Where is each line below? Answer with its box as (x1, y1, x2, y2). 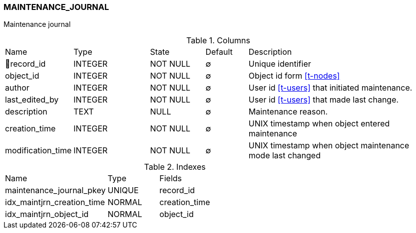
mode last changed (248, 150, 321, 161)
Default (205, 47, 233, 57)
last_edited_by (5, 95, 59, 105)
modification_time (5, 145, 72, 156)
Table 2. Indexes (144, 162, 206, 172)
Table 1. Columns (186, 35, 250, 46)
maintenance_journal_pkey (5, 185, 106, 196)
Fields (159, 173, 182, 184)
